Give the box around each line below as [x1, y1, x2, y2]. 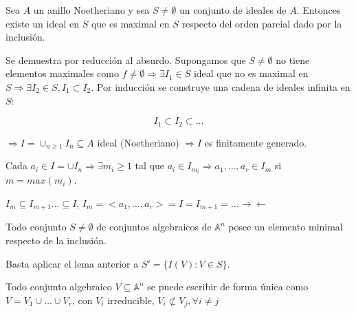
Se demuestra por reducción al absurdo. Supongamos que [5, 52, 246, 67]
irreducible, [107, 292, 155, 307]
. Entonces [296, 3, 341, 17]
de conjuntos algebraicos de [96, 219, 212, 234]
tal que [135, 158, 164, 173]
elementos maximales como [5, 66, 119, 80]
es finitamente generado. [204, 135, 307, 149]
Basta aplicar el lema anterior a [5, 256, 139, 270]
